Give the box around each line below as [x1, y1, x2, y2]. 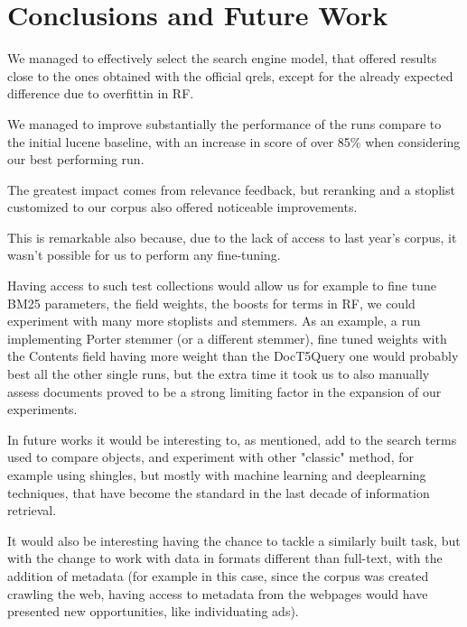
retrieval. [7, 501, 57, 520]
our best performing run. [7, 150, 145, 169]
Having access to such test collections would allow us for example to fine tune [7, 276, 436, 295]
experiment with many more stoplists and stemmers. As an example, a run [7, 311, 421, 330]
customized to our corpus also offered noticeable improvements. [7, 198, 358, 217]
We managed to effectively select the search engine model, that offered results [7, 49, 437, 68]
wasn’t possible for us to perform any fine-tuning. [7, 245, 281, 264]
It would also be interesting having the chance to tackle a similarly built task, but [7, 530, 461, 549]
